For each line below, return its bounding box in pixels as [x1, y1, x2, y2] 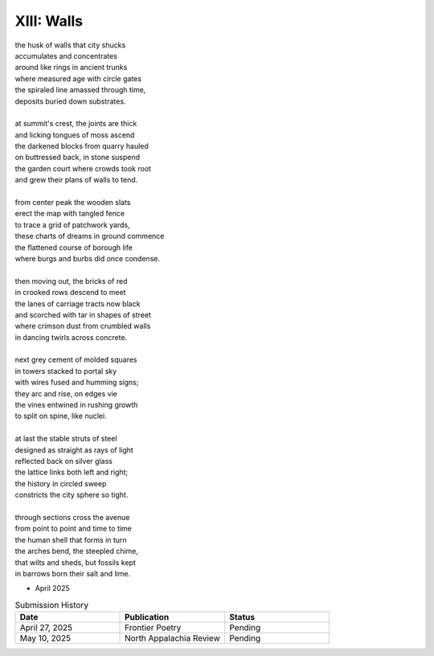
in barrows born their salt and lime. [14, 568, 131, 578]
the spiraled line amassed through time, [14, 85, 146, 95]
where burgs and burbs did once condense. [14, 253, 161, 263]
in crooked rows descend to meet [14, 288, 126, 297]
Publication [125, 612, 170, 623]
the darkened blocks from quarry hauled [14, 141, 149, 151]
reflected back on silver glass [14, 457, 113, 465]
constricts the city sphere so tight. [14, 490, 129, 500]
